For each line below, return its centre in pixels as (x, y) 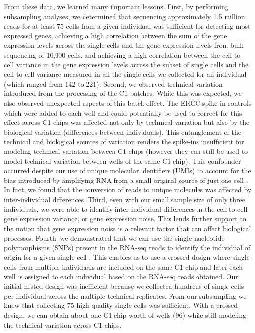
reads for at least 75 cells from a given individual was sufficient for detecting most (127, 26)
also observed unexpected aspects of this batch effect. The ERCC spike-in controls (128, 103)
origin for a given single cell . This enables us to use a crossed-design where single (127, 257)
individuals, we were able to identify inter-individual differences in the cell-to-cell (126, 209)
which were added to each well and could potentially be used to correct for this (123, 112)
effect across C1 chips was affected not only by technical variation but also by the (127, 122)
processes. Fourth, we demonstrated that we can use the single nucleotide (114, 238)
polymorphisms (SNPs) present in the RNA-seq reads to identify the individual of (127, 247)
